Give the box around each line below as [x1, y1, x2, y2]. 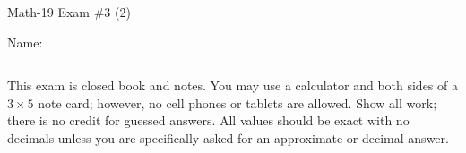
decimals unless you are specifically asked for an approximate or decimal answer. [7, 128, 449, 147]
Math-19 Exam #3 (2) [7, 3, 131, 21]
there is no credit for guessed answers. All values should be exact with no [7, 111, 410, 130]
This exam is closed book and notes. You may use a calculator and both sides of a [7, 76, 458, 95]
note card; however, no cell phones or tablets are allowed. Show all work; [38, 93, 437, 112]
